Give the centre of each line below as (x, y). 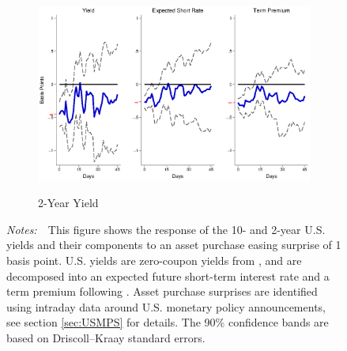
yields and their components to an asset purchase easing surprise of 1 (174, 245)
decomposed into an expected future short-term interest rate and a (168, 276)
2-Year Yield (68, 203)
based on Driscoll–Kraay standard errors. (106, 338)
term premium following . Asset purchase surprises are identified (162, 291)
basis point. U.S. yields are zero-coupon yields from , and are (154, 260)
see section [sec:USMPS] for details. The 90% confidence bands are (168, 322)
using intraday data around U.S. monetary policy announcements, (166, 306)
